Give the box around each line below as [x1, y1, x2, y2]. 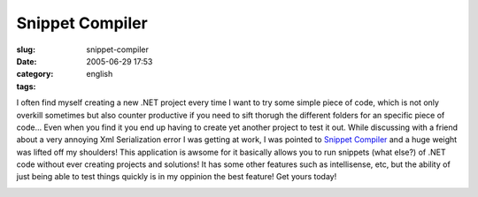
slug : [16, 44, 35, 55]
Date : [16, 56, 37, 66]
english [86, 69, 113, 80]
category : [16, 69, 54, 80]
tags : [16, 80, 36, 92]
